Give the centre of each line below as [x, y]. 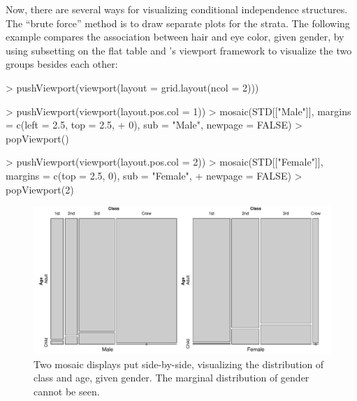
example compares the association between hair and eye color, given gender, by [175, 37]
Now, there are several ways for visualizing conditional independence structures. [177, 9]
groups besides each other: [62, 64]
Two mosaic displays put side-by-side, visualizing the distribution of [179, 364]
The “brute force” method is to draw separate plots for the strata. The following [178, 23]
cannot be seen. [67, 391]
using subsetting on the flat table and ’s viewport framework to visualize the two [179, 50]
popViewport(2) [40, 189]
